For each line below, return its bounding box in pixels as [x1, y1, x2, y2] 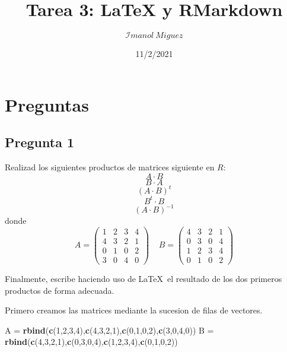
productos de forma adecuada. [5, 284, 114, 296]
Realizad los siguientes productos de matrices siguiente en [5, 161, 215, 173]
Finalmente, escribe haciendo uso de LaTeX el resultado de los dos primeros [5, 272, 282, 284]
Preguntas [5, 92, 89, 116]
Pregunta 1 [5, 133, 75, 151]
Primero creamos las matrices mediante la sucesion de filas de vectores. [5, 304, 263, 316]
